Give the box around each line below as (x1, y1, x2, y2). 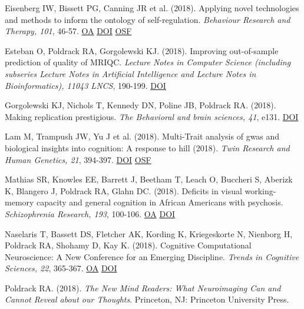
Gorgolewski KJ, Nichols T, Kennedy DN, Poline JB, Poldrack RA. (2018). (5, 99, 276, 111)
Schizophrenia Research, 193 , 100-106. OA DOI (5, 207, 176, 220)
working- (244, 184, 276, 197)
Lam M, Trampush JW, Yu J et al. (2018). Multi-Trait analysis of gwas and (5, 130, 280, 142)
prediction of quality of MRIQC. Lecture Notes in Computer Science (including (5, 56, 291, 68)
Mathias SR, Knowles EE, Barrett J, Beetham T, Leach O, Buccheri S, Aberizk (5, 173, 293, 185)
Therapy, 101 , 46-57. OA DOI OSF (5, 25, 132, 37)
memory (5, 196, 34, 208)
